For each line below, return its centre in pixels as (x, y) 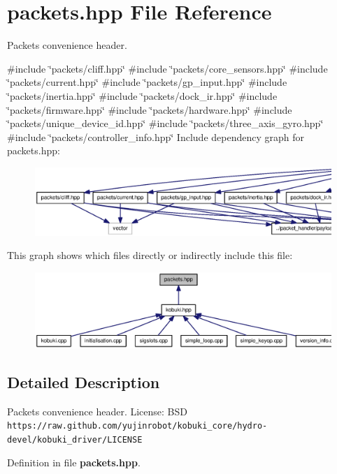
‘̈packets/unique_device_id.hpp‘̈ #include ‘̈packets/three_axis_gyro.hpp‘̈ (165, 123)
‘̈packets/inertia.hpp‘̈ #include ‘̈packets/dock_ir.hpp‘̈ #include (142, 95)
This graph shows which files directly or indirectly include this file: (150, 255)
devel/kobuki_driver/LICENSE (75, 440)
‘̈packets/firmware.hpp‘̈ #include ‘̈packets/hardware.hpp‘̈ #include (150, 109)
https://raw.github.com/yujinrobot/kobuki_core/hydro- (137, 426)
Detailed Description (84, 382)
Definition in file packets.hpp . (74, 462)
